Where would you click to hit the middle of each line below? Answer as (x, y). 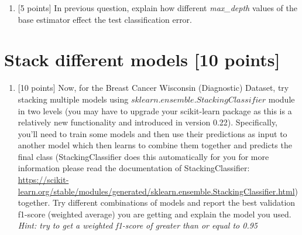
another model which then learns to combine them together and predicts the (155, 145)
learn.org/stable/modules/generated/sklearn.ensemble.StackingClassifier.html (156, 191)
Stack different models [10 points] (142, 59)
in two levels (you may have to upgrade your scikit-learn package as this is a (155, 110)
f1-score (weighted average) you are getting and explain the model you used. (155, 214)
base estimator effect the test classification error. (105, 19)
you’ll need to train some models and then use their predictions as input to (152, 133)
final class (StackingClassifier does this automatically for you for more (143, 156)
